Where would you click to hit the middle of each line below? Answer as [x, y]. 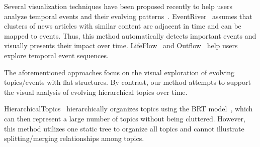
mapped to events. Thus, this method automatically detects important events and [130, 35]
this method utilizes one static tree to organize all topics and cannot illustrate [124, 128]
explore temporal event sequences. [56, 55]
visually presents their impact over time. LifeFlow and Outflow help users [121, 45]
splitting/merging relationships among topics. [74, 138]
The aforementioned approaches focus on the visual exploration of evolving [119, 72]
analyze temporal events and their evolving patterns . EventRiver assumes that [128, 16]
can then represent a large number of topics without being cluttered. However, [125, 118]
